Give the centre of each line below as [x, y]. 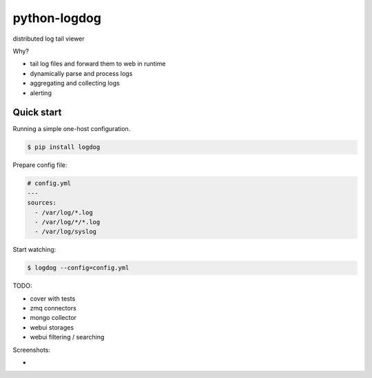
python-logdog [57, 18]
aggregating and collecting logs [75, 83]
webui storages [52, 327]
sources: [42, 203]
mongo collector [53, 318]
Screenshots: [32, 350]
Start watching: [34, 250]
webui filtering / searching [67, 337]
